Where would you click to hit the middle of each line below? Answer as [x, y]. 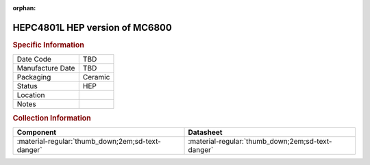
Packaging [34, 77]
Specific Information [49, 45]
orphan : [24, 8]
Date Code [34, 60]
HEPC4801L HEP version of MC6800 [92, 27]
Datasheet [205, 132]
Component [37, 132]
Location [31, 95]
